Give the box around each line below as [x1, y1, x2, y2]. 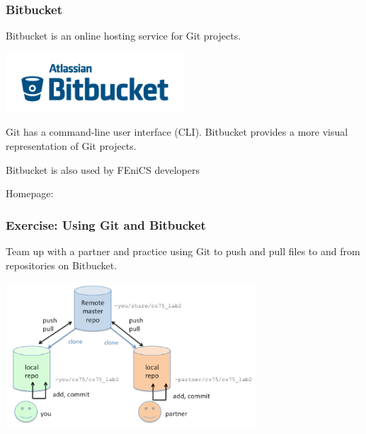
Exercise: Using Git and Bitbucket [6, 216, 206, 233]
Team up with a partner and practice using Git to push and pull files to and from [6, 244, 360, 258]
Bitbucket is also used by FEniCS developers [6, 162, 200, 177]
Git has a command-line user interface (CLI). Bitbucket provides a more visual [6, 124, 348, 139]
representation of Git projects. [6, 139, 137, 153]
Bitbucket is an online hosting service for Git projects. [6, 28, 241, 43]
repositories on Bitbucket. [6, 257, 118, 272]
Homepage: [6, 186, 54, 201]
